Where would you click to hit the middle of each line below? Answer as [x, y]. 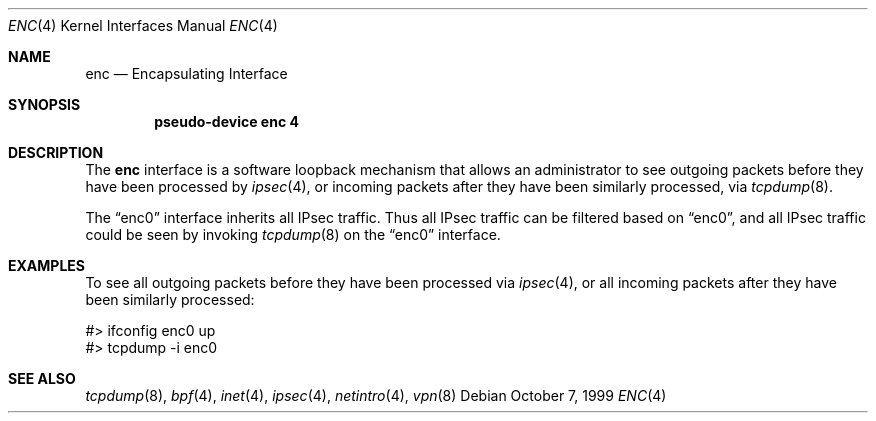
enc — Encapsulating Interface [186, 73]
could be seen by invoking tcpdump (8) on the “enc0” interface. [293, 234]
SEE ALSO [42, 378]
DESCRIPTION [56, 152]
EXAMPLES [46, 265]
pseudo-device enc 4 [226, 121]
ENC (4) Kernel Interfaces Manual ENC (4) [143, 25]
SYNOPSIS [44, 104]
